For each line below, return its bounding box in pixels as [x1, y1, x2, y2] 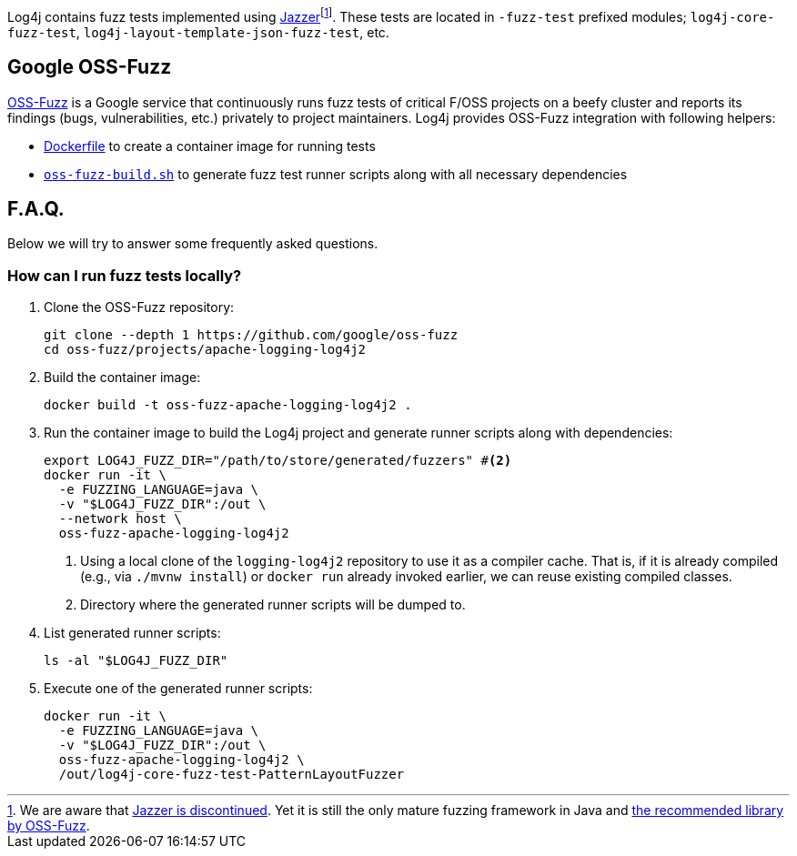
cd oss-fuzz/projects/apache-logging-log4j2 [44, 342, 367, 358]
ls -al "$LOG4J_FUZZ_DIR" [44, 653, 228, 669]
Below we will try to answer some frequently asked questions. [7, 236, 378, 252]
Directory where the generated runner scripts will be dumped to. [80, 597, 466, 613]
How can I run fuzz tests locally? [7, 266, 242, 285]
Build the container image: [44, 369, 201, 386]
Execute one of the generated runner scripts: [44, 680, 313, 697]
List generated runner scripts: [44, 625, 221, 641]
